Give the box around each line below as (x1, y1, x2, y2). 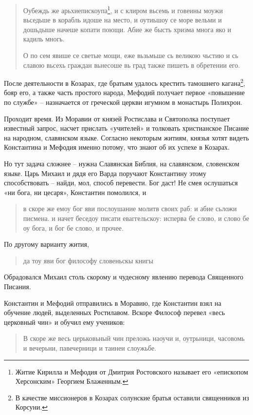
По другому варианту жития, (4, 239, 89, 249)
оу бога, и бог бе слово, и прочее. (23, 222, 124, 233)
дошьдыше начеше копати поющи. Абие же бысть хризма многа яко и (23, 24, 232, 34)
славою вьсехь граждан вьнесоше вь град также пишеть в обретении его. (23, 59, 240, 70)
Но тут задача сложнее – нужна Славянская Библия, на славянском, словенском (4, 158, 239, 169)
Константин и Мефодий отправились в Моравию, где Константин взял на (4, 297, 221, 308)
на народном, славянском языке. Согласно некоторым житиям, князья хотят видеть (4, 132, 249, 142)
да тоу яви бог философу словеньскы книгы (23, 255, 153, 265)
